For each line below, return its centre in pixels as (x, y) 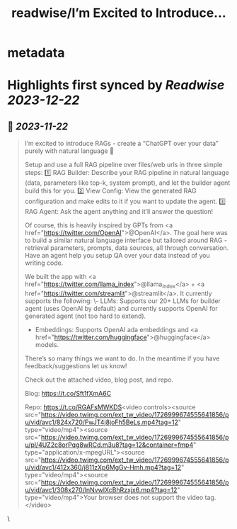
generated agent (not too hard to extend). (85, 316)
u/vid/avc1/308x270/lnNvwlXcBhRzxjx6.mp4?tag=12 (101, 489)
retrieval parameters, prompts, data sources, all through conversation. (127, 248)
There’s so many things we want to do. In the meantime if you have (122, 358)
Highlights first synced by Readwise (116, 85)
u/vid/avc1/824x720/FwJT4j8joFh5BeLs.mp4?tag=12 (102, 422)
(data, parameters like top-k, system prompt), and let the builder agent (127, 183)
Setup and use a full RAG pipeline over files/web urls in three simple (123, 165)
